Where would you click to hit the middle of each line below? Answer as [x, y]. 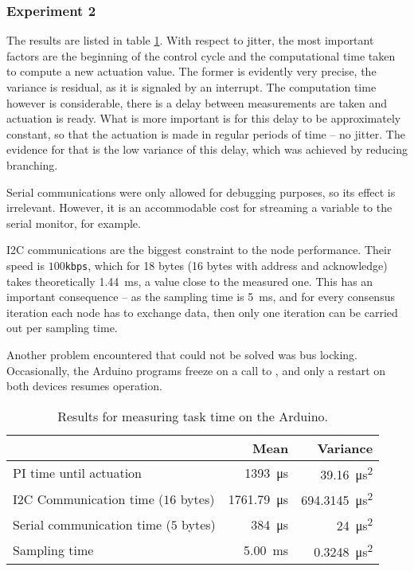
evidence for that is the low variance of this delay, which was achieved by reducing [207, 149]
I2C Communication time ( [88, 499]
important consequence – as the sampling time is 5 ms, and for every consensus [201, 297]
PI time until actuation [78, 473]
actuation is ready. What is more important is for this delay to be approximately [204, 118]
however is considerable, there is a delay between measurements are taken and [197, 102]
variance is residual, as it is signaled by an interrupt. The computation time [191, 87]
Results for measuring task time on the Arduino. [193, 416]
